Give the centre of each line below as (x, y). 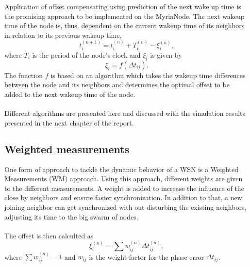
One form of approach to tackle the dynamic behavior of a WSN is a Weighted (122, 169)
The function (24, 75)
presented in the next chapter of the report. (69, 122)
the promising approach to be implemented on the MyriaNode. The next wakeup (125, 16)
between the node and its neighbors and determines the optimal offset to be (117, 85)
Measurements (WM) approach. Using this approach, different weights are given (124, 179)
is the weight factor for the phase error (147, 257)
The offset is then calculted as (49, 235)
